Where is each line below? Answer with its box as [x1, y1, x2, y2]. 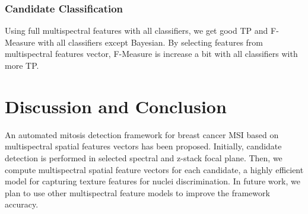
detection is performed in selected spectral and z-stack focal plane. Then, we [5, 151, 282, 164]
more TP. [5, 59, 39, 71]
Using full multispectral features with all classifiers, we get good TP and [5, 24, 268, 37]
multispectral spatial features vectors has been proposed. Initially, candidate [5, 140, 282, 152]
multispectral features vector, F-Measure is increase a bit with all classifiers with [5, 47, 298, 60]
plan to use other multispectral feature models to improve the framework [5, 186, 270, 199]
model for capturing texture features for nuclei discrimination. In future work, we [5, 175, 300, 187]
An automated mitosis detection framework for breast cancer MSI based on [5, 128, 279, 140]
